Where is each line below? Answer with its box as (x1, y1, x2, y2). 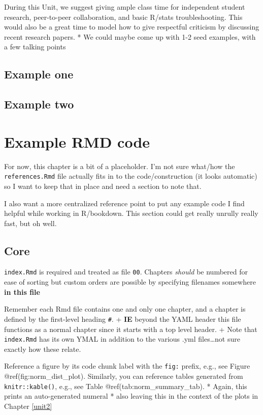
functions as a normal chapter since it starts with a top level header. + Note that (4, 323, 257, 334)
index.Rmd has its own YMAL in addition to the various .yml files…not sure (4, 334, 240, 344)
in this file (4, 286, 40, 297)
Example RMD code (4, 131, 150, 152)
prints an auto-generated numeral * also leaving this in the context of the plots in (4, 391, 258, 401)
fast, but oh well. (4, 217, 57, 228)
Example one (4, 66, 74, 82)
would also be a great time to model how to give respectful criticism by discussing (4, 21, 259, 32)
